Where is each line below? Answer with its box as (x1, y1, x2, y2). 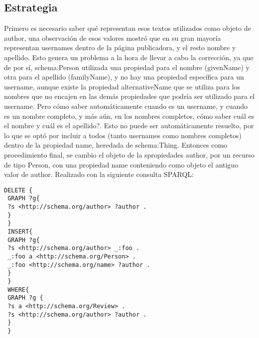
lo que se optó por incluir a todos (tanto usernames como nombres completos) (4, 130, 242, 140)
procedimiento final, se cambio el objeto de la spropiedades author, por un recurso (4, 149, 255, 160)
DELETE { (4, 186, 33, 194)
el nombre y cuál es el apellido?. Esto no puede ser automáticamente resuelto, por (4, 120, 254, 131)
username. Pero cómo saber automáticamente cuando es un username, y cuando (4, 100, 248, 111)
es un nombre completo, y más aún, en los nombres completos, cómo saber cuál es (4, 110, 255, 121)
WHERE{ (7, 286, 29, 293)
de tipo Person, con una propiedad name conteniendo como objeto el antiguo (4, 159, 239, 169)
